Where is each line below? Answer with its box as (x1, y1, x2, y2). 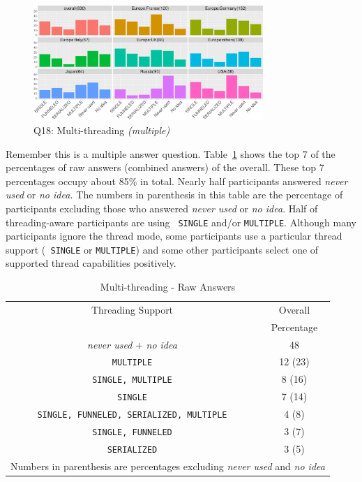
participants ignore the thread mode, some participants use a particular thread (6, 228, 342, 243)
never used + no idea (87, 337, 177, 351)
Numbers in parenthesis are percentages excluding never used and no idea (10, 458, 325, 473)
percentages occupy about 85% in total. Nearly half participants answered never (6, 173, 348, 188)
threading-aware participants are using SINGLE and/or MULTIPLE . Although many (6, 214, 356, 229)
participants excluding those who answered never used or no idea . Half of (6, 200, 318, 215)
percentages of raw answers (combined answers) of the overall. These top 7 (6, 160, 324, 175)
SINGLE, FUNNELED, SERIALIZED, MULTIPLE (37, 410, 227, 421)
